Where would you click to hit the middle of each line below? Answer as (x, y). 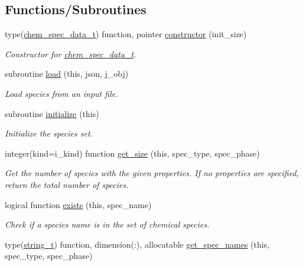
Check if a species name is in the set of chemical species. (107, 224)
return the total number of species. (67, 184)
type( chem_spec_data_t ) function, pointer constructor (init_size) (126, 34)
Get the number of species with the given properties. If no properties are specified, (152, 173)
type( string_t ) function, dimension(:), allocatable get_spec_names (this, (137, 244)
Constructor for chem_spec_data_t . (71, 53)
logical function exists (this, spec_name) (78, 204)
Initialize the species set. (49, 133)
